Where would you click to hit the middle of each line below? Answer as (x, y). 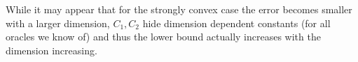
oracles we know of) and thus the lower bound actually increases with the (163, 37)
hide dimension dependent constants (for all (236, 23)
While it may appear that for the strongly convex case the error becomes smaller (179, 9)
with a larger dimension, (58, 23)
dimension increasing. (51, 50)
